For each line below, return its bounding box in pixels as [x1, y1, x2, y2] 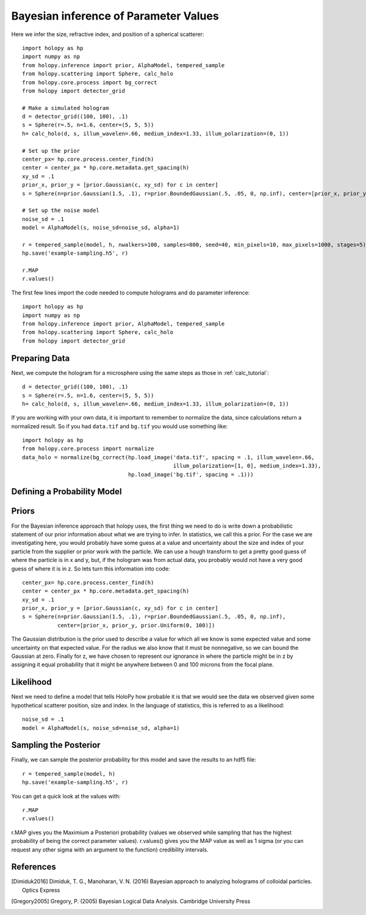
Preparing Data [11, 353, 70, 363]
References [11, 862, 56, 872]
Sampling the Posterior [11, 740, 101, 751]
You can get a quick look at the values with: [11, 792, 121, 800]
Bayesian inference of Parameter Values [11, 9, 219, 23]
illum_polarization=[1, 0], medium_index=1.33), [173, 462, 321, 470]
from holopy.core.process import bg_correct [22, 79, 158, 86]
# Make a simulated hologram [22, 104, 109, 111]
